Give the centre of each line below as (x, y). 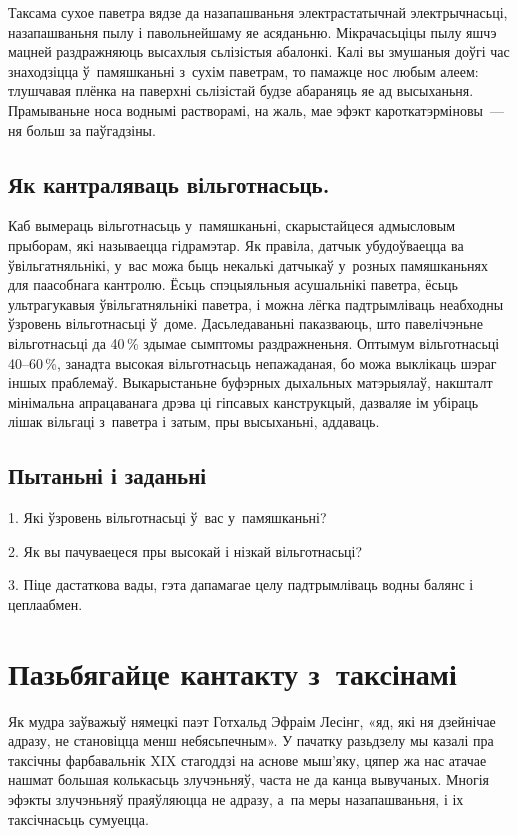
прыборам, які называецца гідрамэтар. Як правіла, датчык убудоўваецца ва (236, 244)
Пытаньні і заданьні (107, 475)
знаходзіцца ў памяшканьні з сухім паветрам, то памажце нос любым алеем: (243, 70)
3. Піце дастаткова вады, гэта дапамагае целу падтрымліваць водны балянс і (241, 584)
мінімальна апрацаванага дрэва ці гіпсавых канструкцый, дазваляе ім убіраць (243, 401)
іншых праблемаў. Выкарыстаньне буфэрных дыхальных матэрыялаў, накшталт (250, 382)
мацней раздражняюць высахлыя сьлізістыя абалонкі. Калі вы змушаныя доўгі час (259, 51)
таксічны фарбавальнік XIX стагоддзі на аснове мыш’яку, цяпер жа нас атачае (247, 759)
